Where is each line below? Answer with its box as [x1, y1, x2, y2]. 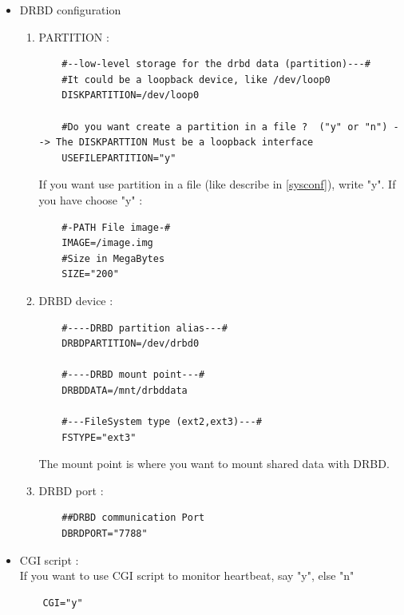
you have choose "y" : [38, 191, 143, 208]
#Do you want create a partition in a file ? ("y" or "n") [61, 121, 388, 133]
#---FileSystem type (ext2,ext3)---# [61, 416, 262, 428]
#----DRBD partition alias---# [61, 322, 228, 334]
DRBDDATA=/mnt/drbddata [61, 384, 188, 396]
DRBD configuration [19, 2, 121, 18]
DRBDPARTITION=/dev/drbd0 [61, 338, 200, 350]
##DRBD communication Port [61, 512, 205, 524]
